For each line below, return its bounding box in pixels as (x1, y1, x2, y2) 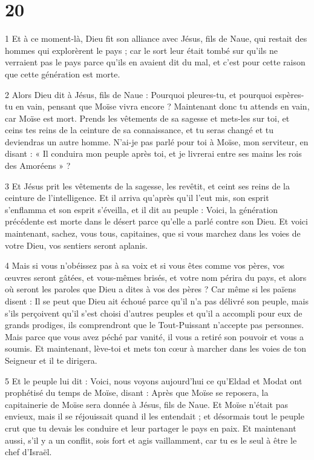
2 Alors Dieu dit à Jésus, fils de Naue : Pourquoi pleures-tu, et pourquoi (5, 88, 272, 100)
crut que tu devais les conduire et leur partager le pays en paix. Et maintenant (5, 421, 296, 434)
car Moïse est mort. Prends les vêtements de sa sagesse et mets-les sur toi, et (5, 111, 290, 124)
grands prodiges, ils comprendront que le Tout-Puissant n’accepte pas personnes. (5, 318, 304, 331)
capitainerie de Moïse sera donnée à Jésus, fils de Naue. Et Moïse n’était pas (5, 398, 289, 410)
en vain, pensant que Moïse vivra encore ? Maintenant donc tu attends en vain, (15, 100, 310, 113)
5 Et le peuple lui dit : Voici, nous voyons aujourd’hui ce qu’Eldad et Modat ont (5, 374, 303, 387)
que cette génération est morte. (5, 67, 120, 80)
